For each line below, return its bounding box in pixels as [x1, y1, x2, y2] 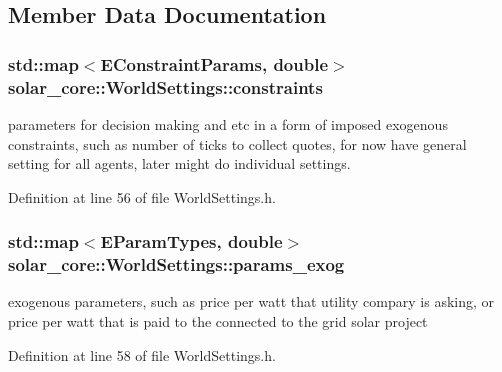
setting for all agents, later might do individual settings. [8, 153, 351, 174]
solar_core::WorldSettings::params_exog [8, 252, 345, 277]
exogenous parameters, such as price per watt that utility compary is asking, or [8, 291, 495, 312]
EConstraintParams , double [100, 51, 329, 76]
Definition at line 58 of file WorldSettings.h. [8, 344, 276, 365]
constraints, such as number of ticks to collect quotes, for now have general [8, 133, 467, 154]
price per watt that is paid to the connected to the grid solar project [8, 311, 428, 332]
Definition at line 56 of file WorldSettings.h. [8, 186, 276, 207]
